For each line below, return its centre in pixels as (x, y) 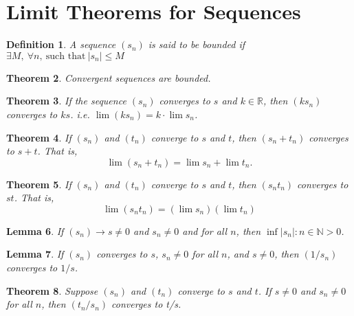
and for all (205, 230)
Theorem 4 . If (39, 137)
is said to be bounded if (197, 44)
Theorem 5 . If (39, 184)
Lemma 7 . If (35, 254)
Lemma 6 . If (35, 230)
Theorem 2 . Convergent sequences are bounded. (109, 77)
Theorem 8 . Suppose (52, 290)
